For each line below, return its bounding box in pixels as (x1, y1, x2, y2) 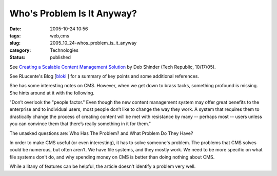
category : (9, 47, 31, 53)
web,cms (50, 32, 69, 38)
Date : (9, 26, 22, 32)
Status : (9, 54, 26, 61)
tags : (9, 32, 21, 38)
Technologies (50, 47, 79, 53)
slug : (9, 40, 21, 46)
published (50, 54, 71, 61)
